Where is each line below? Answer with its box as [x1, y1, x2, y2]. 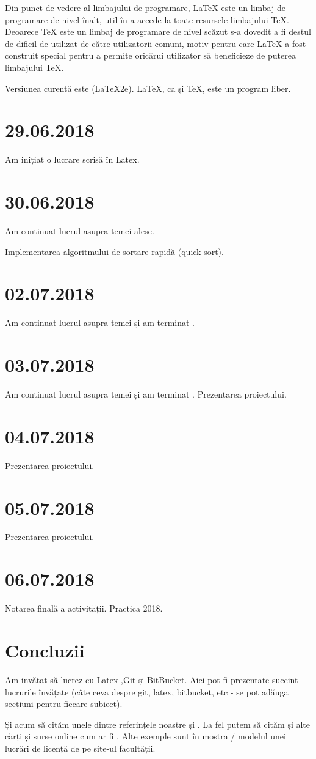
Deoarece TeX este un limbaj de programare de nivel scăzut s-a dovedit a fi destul [5, 25, 311, 38]
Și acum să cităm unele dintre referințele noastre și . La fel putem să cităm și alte [5, 717, 311, 730]
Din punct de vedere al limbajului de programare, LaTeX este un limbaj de [5, 1, 285, 13]
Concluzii [5, 637, 85, 662]
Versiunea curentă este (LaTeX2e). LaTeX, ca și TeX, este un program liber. [5, 81, 291, 94]
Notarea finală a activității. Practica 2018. [5, 602, 163, 615]
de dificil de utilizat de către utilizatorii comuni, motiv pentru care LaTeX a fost [5, 37, 306, 50]
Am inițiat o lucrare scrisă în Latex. [5, 153, 140, 166]
